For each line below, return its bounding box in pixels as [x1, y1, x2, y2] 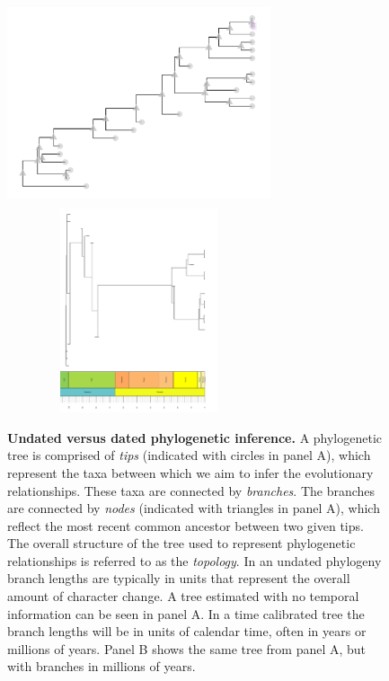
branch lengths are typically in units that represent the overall [7, 569, 350, 588]
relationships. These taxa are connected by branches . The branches [7, 481, 376, 500]
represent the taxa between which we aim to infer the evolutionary [7, 463, 374, 482]
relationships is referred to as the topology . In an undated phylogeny [7, 551, 382, 570]
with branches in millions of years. [7, 657, 196, 676]
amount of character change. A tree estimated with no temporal [7, 587, 359, 606]
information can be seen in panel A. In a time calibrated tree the [7, 604, 365, 623]
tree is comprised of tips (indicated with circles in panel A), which [7, 446, 371, 464]
